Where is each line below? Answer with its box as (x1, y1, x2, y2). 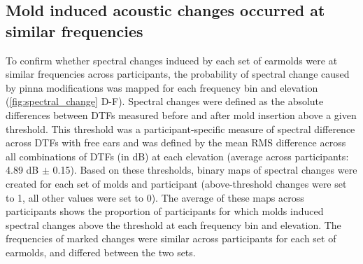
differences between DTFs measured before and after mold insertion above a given (6, 107, 357, 122)
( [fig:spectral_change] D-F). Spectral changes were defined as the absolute (6, 94, 324, 109)
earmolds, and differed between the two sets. (6, 244, 196, 259)
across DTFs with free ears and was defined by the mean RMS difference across (6, 135, 346, 150)
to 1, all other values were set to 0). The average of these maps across (6, 190, 304, 204)
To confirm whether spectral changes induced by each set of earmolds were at (6, 53, 338, 67)
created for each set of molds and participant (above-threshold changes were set (6, 176, 347, 190)
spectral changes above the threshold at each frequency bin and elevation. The (6, 217, 341, 232)
